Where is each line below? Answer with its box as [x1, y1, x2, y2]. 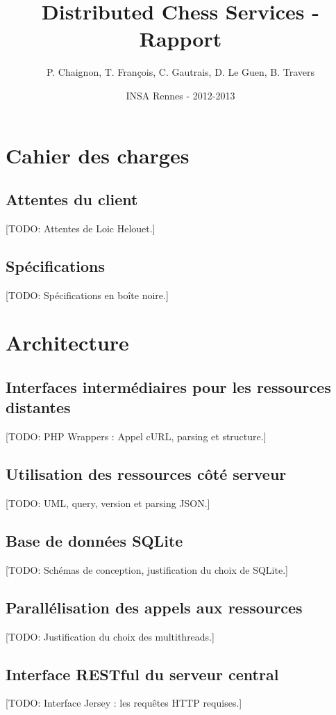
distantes [6, 396, 71, 418]
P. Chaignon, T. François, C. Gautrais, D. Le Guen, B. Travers [46, 65, 315, 79]
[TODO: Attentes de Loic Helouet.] [6, 220, 156, 235]
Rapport [139, 24, 222, 53]
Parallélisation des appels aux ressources [6, 596, 303, 618]
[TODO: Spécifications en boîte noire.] [6, 287, 169, 302]
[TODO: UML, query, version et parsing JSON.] [6, 496, 210, 511]
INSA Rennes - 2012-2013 [126, 88, 235, 102]
